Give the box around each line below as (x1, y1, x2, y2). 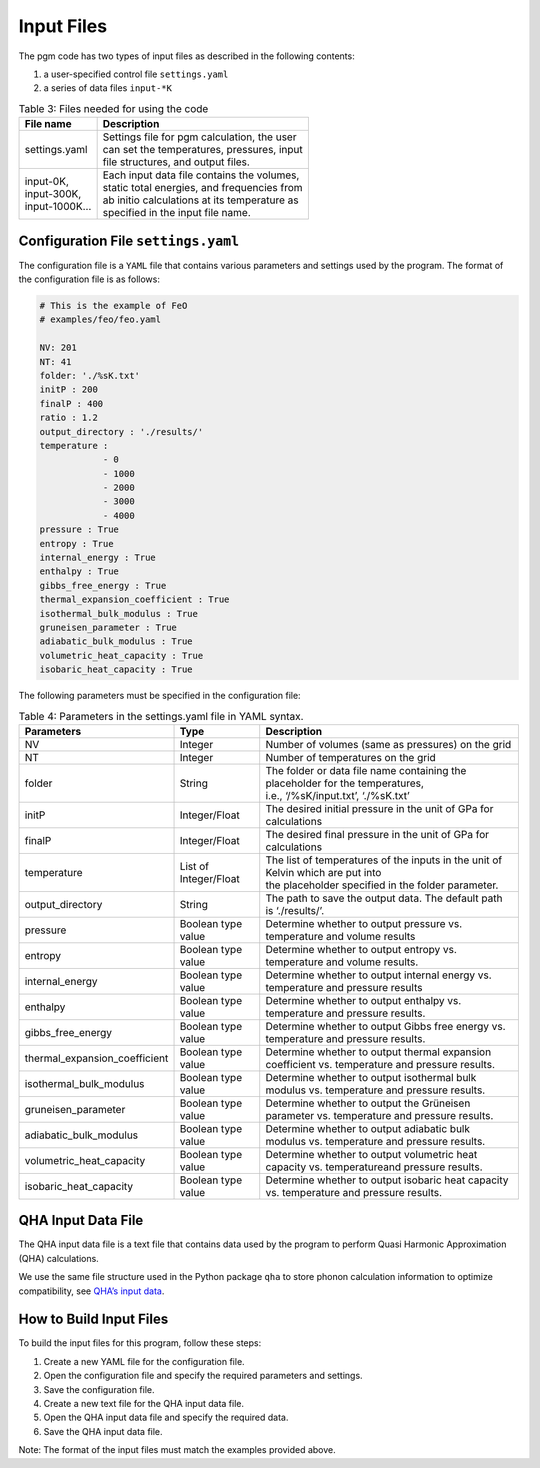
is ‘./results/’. (265, 903, 325, 917)
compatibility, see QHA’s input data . (18, 1285, 165, 1297)
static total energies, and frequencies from (102, 181, 304, 195)
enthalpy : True (39, 566, 120, 577)
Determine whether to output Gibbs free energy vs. (265, 1019, 506, 1033)
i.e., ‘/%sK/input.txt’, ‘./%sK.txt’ (265, 788, 410, 802)
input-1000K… (24, 200, 92, 214)
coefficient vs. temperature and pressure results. (265, 1057, 495, 1071)
